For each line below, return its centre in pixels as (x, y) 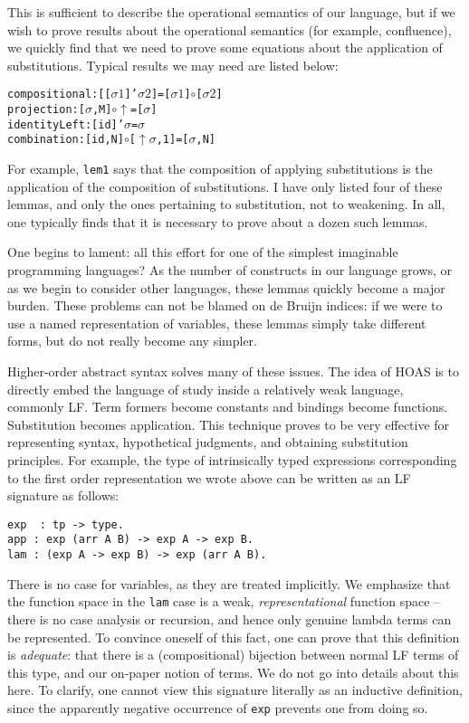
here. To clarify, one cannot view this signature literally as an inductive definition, (235, 690)
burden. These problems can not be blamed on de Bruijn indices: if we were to (225, 305)
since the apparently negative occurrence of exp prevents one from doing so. (218, 707)
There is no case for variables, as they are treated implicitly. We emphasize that (229, 583)
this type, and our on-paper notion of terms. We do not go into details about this (233, 672)
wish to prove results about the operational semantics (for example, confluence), (230, 29)
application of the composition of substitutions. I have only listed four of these (225, 186)
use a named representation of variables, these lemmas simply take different (217, 323)
